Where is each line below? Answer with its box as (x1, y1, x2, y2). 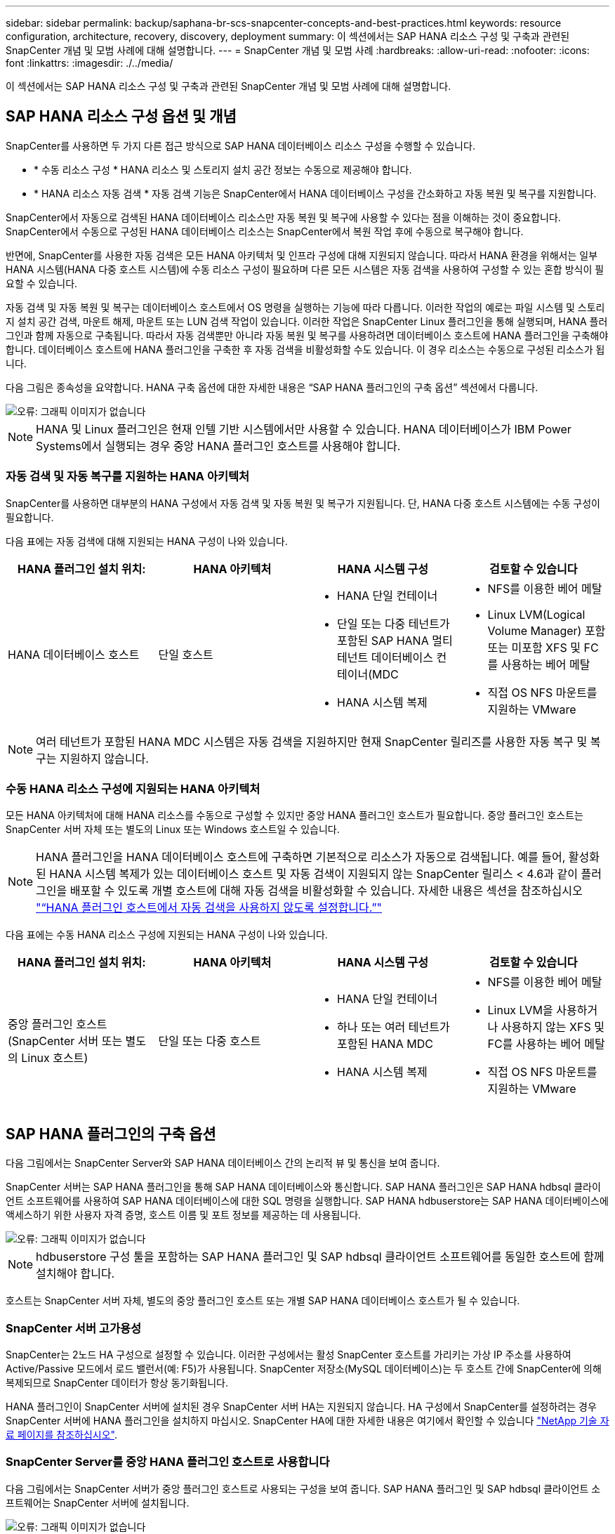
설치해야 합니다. (36, 1266, 115, 1281)
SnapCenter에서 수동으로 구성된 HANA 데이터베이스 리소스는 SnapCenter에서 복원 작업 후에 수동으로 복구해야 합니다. (6, 225, 524, 237)
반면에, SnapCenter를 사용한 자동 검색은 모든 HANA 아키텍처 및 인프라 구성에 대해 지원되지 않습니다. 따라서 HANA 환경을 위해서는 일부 (6, 249, 598, 261)
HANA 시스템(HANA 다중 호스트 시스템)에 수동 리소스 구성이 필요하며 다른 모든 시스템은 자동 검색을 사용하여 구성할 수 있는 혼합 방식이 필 (6, 263, 604, 275)
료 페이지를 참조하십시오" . (6, 1428, 117, 1441)
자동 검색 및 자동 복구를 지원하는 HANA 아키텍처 (6, 469, 250, 484)
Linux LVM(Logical (487, 607, 586, 622)
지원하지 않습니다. (60, 751, 149, 766)
